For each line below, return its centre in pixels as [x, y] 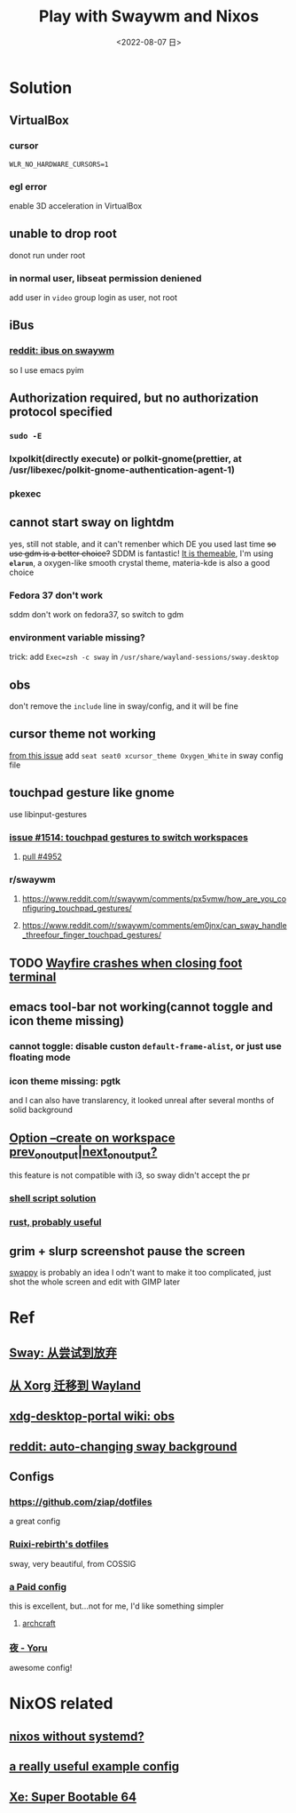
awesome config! [41, 1668]
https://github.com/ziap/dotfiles [81, 1502]
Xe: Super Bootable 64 [73, 1797]
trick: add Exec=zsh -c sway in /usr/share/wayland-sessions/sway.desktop [144, 657]
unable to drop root [63, 234]
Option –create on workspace [92, 1137]
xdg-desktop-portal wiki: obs [92, 1416]
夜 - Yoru [28, 1648]
